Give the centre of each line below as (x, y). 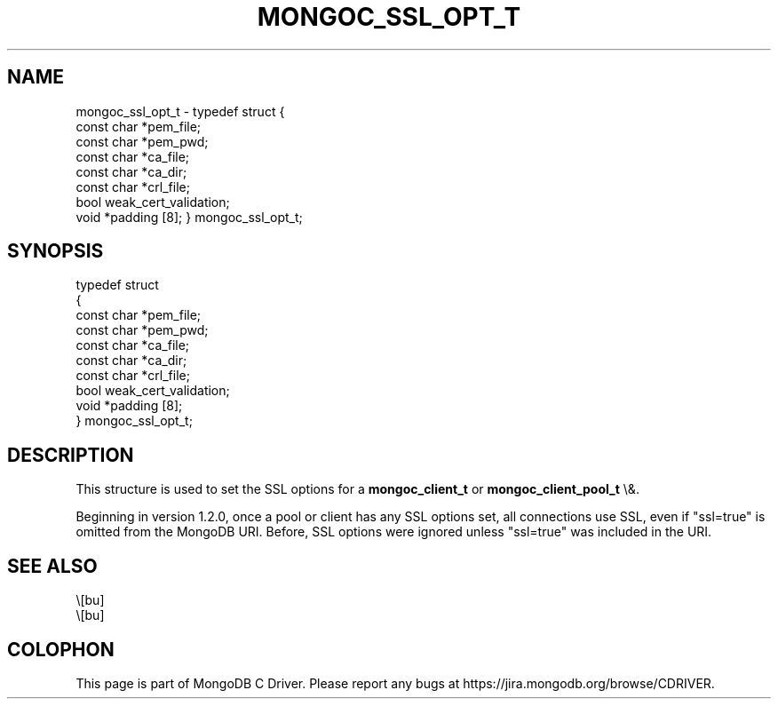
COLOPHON (61, 649)
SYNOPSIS (56, 251)
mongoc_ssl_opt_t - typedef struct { (180, 111)
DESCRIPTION (71, 455)
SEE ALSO (52, 566)
